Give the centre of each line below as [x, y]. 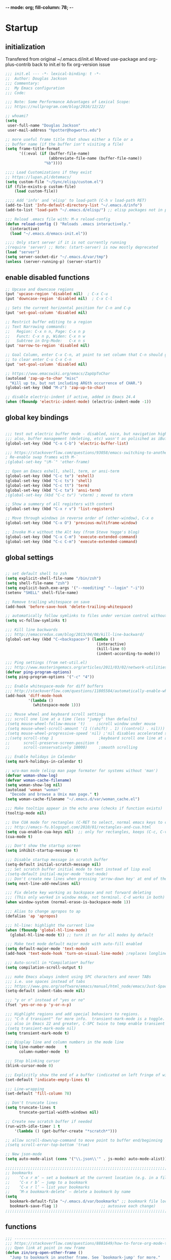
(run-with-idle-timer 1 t [33, 1126]
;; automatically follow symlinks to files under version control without [86, 616]
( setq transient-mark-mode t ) [37, 1033]
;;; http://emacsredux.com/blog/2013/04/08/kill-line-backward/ [75, 635]
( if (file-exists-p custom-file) [41, 187]
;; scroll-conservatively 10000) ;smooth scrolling [72, 748]
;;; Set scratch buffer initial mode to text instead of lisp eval [78, 869]
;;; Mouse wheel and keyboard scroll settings [55, 714]
